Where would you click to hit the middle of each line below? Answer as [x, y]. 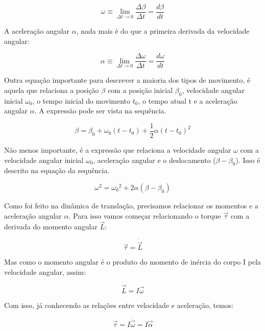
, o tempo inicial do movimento [81, 100]
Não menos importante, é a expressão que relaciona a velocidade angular [118, 149]
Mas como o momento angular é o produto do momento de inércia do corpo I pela [133, 262]
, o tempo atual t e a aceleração [188, 100]
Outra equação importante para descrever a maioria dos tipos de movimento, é [127, 80]
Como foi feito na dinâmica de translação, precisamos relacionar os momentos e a [131, 205]
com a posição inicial [140, 90]
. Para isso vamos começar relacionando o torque [145, 215]
